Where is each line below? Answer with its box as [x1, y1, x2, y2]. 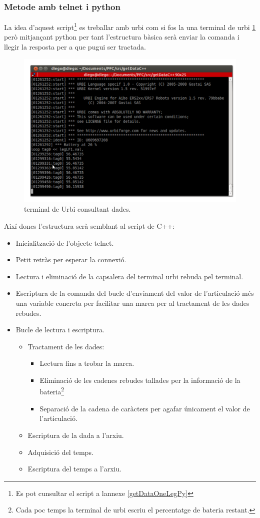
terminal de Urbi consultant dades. [24, 204, 131, 214]
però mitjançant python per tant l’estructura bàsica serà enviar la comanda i [4, 32, 239, 42]
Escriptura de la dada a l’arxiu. [27, 429, 124, 440]
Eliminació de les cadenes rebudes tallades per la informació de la [39, 374, 240, 385]
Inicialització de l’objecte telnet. [15, 237, 114, 248]
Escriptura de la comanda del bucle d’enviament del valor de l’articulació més [15, 288, 254, 298]
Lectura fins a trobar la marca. [39, 358, 134, 368]
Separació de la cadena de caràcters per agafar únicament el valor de [39, 403, 250, 413]
